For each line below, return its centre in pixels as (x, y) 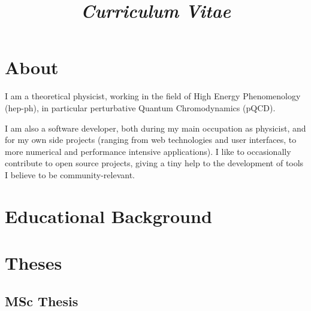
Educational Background (108, 216)
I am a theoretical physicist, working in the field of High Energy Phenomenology (153, 96)
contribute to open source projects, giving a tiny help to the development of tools (154, 163)
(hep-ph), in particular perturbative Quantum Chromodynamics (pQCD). (140, 107)
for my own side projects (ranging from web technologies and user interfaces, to (151, 140)
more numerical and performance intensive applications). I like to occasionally (148, 151)
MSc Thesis (42, 301)
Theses (34, 263)
